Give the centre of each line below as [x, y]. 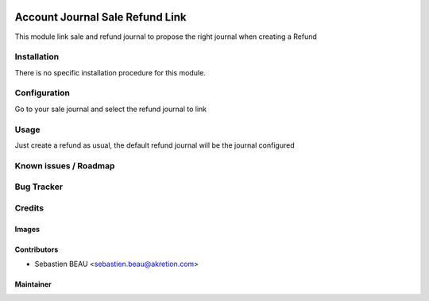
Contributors [37, 249]
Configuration [43, 93]
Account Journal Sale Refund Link [100, 17]
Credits [29, 208]
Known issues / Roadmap [65, 165]
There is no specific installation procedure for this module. [110, 72]
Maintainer [33, 284]
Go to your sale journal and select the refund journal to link [110, 109]
